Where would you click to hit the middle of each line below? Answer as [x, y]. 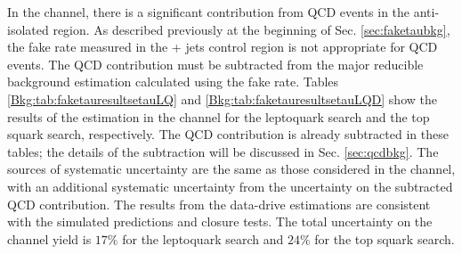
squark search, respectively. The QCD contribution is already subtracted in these [228, 134]
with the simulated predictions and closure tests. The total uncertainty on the [220, 221]
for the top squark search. [385, 238]
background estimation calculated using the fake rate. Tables [173, 82]
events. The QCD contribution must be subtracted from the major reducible [215, 64]
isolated [28, 29]
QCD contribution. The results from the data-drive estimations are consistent [219, 204]
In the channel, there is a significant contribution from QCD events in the [209, 12]
